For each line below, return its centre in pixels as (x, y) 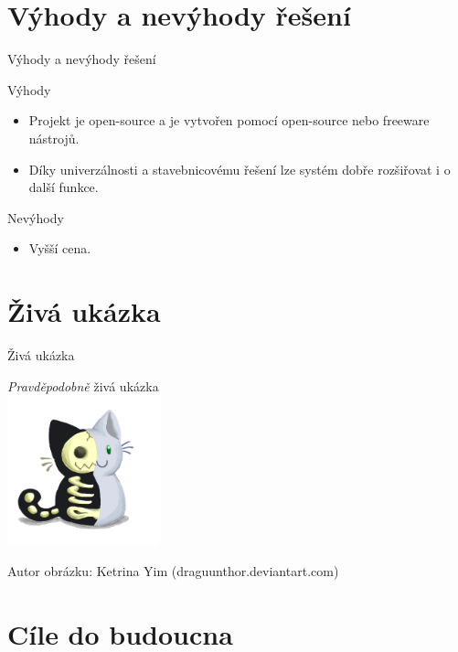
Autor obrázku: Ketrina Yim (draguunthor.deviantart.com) (173, 571)
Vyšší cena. (60, 248)
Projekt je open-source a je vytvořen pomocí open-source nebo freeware (229, 120)
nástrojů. (54, 138)
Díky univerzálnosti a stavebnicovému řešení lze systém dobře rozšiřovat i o (240, 169)
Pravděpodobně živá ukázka (83, 385)
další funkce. (64, 187)
